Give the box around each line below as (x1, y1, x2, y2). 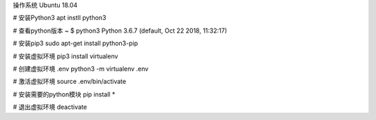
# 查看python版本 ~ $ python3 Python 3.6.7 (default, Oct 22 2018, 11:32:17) (13, 26, 228, 35)
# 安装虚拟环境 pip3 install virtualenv (13, 52, 118, 60)
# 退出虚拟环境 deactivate (13, 103, 87, 111)
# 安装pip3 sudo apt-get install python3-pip (13, 39, 139, 48)
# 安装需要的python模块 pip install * (13, 90, 116, 98)
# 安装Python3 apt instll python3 (13, 14, 107, 22)
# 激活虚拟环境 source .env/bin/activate (13, 77, 127, 86)
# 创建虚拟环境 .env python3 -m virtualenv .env (13, 65, 149, 73)
